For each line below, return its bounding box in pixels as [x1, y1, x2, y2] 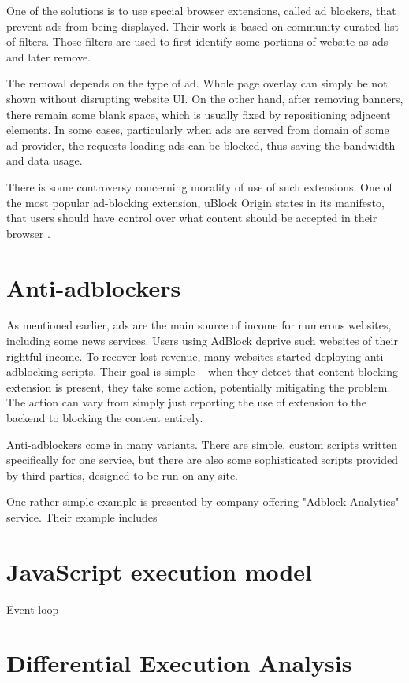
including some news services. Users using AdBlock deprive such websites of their [6, 332, 398, 349]
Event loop [6, 600, 59, 617]
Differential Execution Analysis [6, 647, 352, 679]
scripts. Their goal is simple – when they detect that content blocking [61, 363, 398, 380]
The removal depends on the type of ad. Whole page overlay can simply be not [6, 75, 388, 91]
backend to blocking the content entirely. [6, 410, 203, 425]
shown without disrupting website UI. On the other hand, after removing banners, [6, 90, 403, 106]
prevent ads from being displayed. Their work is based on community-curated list [6, 17, 399, 34]
